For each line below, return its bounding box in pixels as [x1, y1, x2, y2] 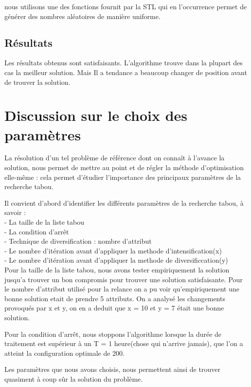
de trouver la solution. [4, 77, 71, 87]
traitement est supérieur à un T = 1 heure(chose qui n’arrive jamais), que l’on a [4, 338, 243, 348]
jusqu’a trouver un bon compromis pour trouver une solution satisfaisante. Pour [4, 274, 243, 284]
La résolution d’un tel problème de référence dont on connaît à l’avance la [4, 153, 225, 163]
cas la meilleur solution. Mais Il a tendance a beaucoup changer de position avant [4, 67, 247, 77]
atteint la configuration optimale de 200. [4, 348, 125, 358]
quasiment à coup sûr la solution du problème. [4, 373, 143, 384]
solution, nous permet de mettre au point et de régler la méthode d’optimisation [4, 162, 244, 173]
